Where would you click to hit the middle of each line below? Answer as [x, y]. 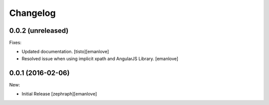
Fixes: [15, 43]
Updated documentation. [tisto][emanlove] [65, 52]
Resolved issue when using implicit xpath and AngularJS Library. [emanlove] [100, 58]
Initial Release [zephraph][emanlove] [59, 94]
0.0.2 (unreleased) [39, 31]
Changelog [32, 13]
